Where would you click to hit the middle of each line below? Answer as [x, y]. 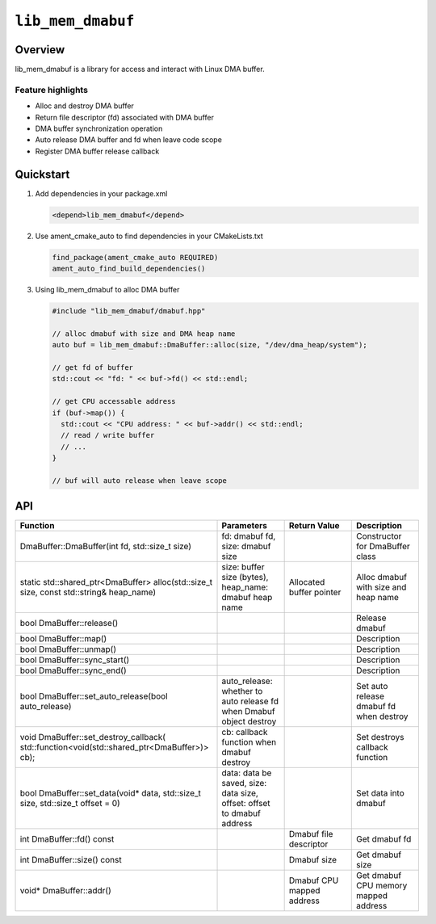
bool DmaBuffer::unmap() [68, 649]
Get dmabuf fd [384, 839]
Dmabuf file [311, 834]
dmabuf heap [247, 598]
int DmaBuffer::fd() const [67, 839]
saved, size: [244, 783]
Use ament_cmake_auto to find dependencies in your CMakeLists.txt [149, 236]
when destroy [382, 716]
